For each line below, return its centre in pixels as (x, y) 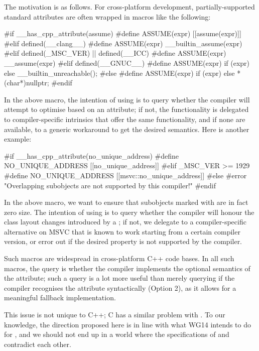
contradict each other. (38, 344)
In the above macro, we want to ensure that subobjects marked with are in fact (126, 202)
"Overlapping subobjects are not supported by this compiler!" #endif (110, 185)
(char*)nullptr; (27, 83)
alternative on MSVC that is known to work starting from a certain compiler (122, 231)
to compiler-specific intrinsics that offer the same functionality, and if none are (125, 119)
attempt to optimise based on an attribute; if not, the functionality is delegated (126, 109)
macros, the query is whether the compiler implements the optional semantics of (127, 268)
